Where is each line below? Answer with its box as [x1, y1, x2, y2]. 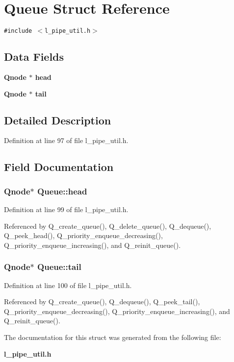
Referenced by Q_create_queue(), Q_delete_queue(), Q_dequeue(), [4, 220, 211, 231]
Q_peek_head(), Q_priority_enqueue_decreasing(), [4, 230, 163, 241]
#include [4, 27, 32, 35]
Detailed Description [4, 112, 111, 127]
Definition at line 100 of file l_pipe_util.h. [4, 280, 132, 290]
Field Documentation [4, 159, 114, 174]
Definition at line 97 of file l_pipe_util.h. [4, 135, 129, 145]
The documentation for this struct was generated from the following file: [4, 332, 221, 342]
